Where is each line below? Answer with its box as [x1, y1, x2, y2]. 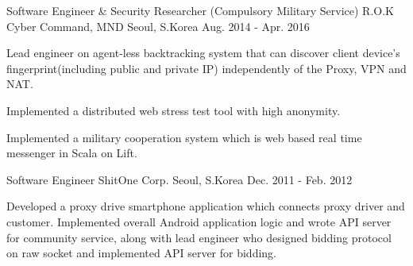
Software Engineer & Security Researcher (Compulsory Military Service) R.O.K [6, 2, 394, 18]
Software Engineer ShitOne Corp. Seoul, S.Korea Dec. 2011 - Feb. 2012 [6, 171, 353, 187]
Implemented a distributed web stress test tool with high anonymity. [6, 102, 341, 118]
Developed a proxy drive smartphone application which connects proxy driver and [6, 198, 405, 214]
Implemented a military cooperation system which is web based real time [6, 129, 362, 145]
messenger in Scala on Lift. [6, 145, 137, 161]
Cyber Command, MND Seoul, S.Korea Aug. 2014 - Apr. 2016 [6, 17, 310, 34]
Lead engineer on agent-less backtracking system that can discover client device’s [6, 44, 400, 61]
